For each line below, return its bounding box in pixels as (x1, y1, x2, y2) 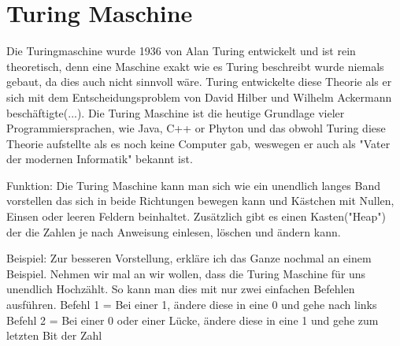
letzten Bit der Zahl (6, 327, 102, 344)
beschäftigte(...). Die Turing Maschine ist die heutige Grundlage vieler (6, 104, 345, 121)
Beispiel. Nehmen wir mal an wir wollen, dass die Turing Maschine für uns (6, 265, 366, 281)
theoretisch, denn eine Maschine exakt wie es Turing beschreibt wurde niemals (6, 58, 384, 74)
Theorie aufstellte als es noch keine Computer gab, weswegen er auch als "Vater (6, 135, 391, 151)
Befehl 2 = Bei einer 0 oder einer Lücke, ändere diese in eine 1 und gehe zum (6, 311, 379, 328)
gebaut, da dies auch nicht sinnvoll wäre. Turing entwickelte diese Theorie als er (6, 73, 392, 90)
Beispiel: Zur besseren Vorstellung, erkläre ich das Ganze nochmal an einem (6, 250, 372, 266)
